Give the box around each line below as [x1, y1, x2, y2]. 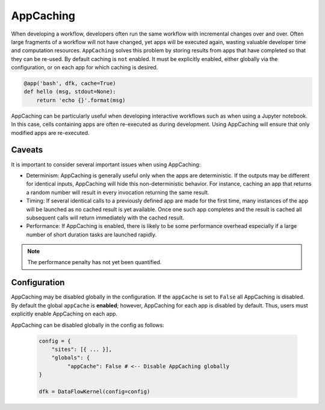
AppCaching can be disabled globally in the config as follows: [11, 321, 165, 329]
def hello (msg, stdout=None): [23, 88, 117, 95]
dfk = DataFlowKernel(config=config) [39, 388, 150, 395]
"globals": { [51, 355, 90, 361]
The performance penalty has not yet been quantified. [27, 259, 162, 266]
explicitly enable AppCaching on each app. [11, 311, 117, 318]
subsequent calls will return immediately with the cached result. [26, 214, 185, 221]
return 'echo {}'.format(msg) [36, 96, 126, 104]
